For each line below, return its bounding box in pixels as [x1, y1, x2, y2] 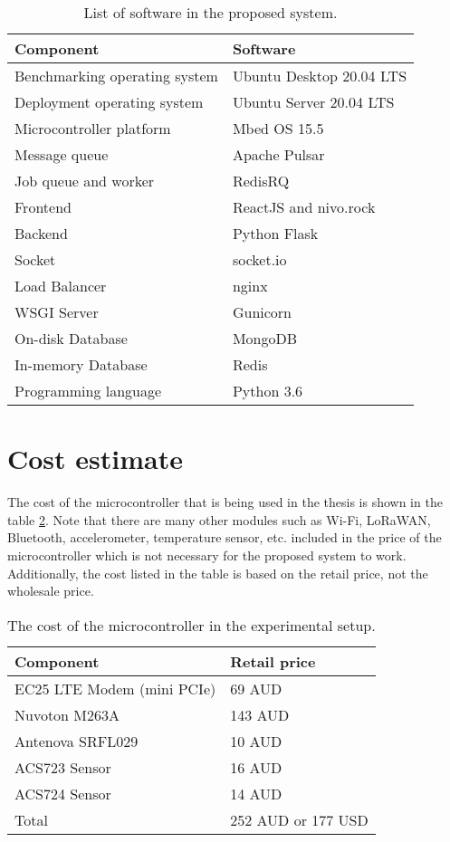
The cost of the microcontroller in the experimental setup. [7, 614, 376, 636]
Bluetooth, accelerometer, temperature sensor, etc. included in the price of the [7, 528, 442, 547]
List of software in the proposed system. [83, 2, 338, 23]
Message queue [14, 144, 109, 165]
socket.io [232, 249, 287, 270]
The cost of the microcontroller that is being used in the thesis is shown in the [7, 493, 443, 512]
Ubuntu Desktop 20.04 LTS [232, 65, 407, 86]
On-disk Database [14, 328, 128, 349]
